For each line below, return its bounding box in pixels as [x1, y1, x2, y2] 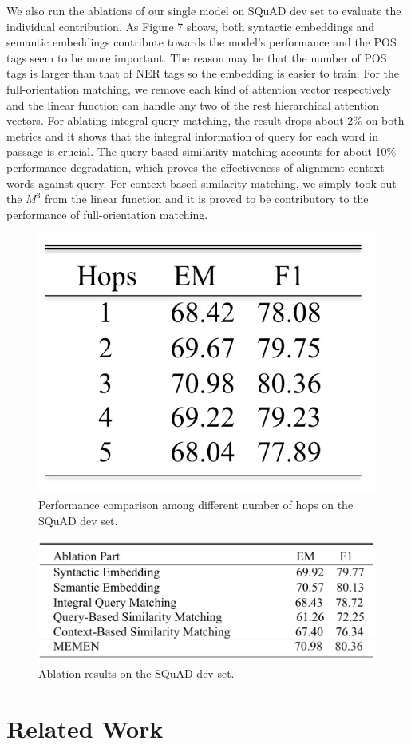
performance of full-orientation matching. [6, 205, 208, 222]
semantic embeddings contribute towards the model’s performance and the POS [6, 34, 397, 50]
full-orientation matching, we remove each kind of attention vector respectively [6, 80, 392, 97]
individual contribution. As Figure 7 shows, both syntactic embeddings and [6, 18, 375, 34]
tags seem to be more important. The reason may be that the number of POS [6, 49, 387, 66]
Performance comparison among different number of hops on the [38, 496, 354, 513]
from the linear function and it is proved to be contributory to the [45, 190, 369, 207]
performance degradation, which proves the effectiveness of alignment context [6, 158, 385, 175]
